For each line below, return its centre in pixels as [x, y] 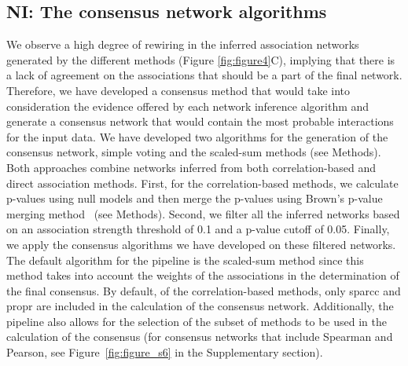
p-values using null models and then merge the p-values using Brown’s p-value [195, 198]
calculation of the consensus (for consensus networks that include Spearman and [200, 337]
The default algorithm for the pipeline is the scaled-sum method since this [185, 260]
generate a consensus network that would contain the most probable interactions [200, 121]
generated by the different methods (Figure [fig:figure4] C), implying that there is [201, 59]
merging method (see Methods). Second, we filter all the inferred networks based [203, 213]
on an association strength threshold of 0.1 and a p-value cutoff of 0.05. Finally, [198, 229]
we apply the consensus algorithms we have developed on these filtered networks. [201, 244]
